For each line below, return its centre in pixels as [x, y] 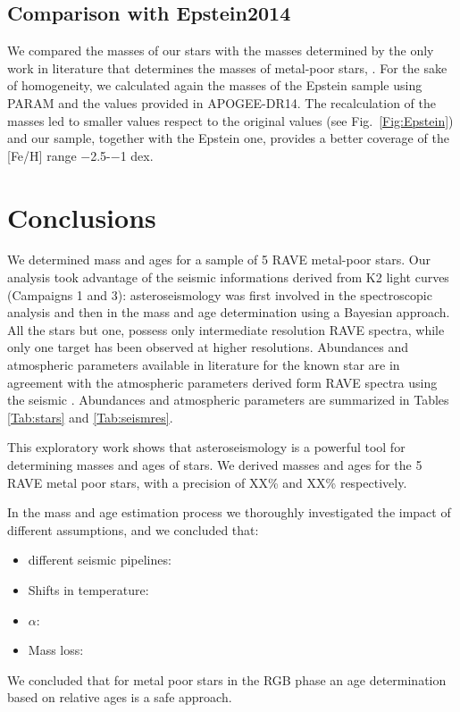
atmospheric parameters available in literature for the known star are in [204, 365]
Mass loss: [56, 650]
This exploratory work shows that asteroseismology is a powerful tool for [206, 447]
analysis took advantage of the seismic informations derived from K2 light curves [228, 277]
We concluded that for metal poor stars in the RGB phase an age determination [227, 679]
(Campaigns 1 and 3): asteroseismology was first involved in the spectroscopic [220, 294]
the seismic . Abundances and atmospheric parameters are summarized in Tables [228, 400]
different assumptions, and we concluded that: [133, 529]
